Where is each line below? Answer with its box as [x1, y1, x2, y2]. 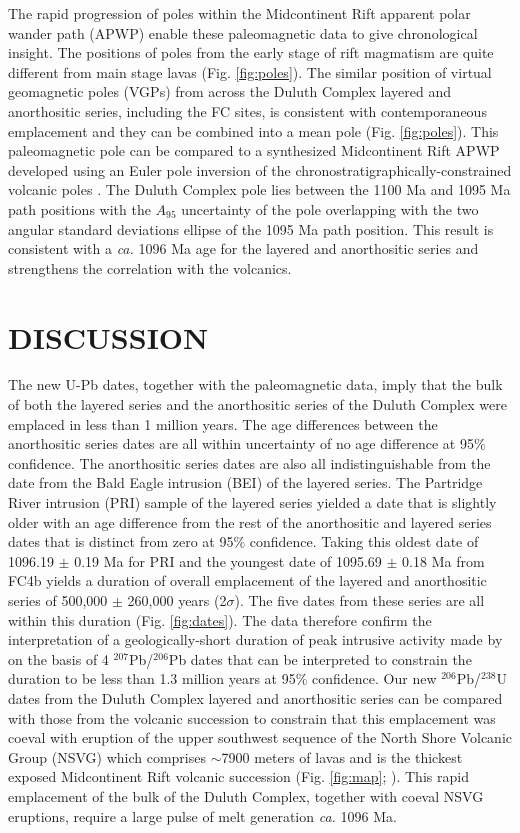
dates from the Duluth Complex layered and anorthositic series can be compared [8, 687, 503, 708]
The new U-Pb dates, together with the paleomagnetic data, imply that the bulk [8, 374, 503, 395]
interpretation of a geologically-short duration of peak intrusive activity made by [8, 629, 503, 650]
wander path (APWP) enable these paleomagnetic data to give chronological [8, 22, 478, 43]
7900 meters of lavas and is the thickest [221, 746, 463, 767]
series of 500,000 [8, 589, 108, 610]
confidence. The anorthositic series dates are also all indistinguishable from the [8, 452, 491, 473]
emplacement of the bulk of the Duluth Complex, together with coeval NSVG [8, 785, 484, 806]
